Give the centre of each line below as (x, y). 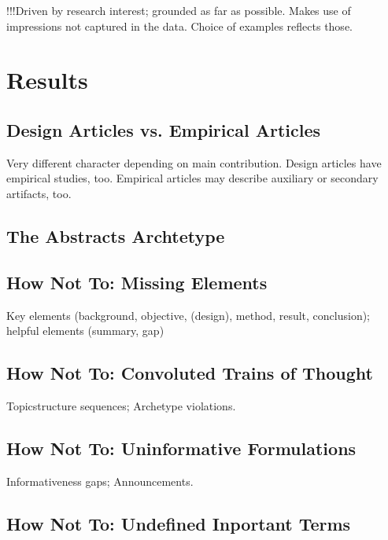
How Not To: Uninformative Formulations (181, 448)
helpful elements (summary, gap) (85, 331)
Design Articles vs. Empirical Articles (164, 129)
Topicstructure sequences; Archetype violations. (121, 405)
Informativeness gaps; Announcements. (100, 481)
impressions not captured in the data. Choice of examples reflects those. (179, 26)
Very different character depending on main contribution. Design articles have (194, 162)
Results (47, 80)
